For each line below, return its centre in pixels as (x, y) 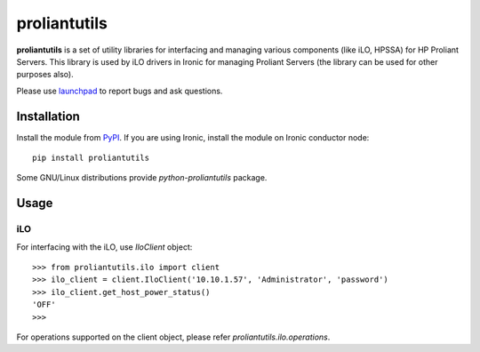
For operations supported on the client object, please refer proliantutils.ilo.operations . (173, 337)
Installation (48, 116)
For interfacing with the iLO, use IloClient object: (104, 247)
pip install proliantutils (91, 158)
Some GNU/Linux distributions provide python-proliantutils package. (142, 178)
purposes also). (45, 75)
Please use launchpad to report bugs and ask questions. (120, 91)
